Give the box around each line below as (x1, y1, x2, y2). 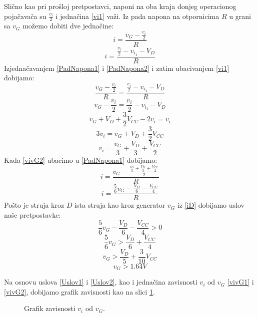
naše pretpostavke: (4, 210, 61, 220)
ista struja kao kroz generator (74, 200, 165, 210)
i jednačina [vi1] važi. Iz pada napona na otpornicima (55, 10, 219, 21)
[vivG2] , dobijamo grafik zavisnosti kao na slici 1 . (4, 286, 155, 297)
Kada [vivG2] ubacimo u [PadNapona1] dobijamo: (4, 154, 157, 165)
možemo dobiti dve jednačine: (22, 20, 113, 31)
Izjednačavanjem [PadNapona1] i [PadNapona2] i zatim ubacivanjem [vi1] (4, 62, 229, 73)
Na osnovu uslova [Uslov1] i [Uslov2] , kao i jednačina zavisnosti (4, 277, 197, 287)
